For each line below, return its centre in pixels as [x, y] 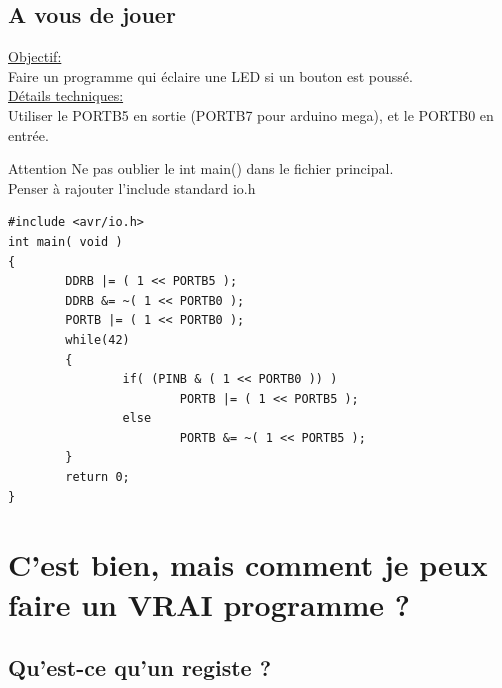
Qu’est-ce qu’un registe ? [140, 667]
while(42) [97, 339]
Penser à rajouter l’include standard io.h [132, 187]
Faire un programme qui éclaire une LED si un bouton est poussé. [210, 75]
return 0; [97, 477]
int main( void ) [65, 241]
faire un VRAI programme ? [209, 603]
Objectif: [35, 56]
